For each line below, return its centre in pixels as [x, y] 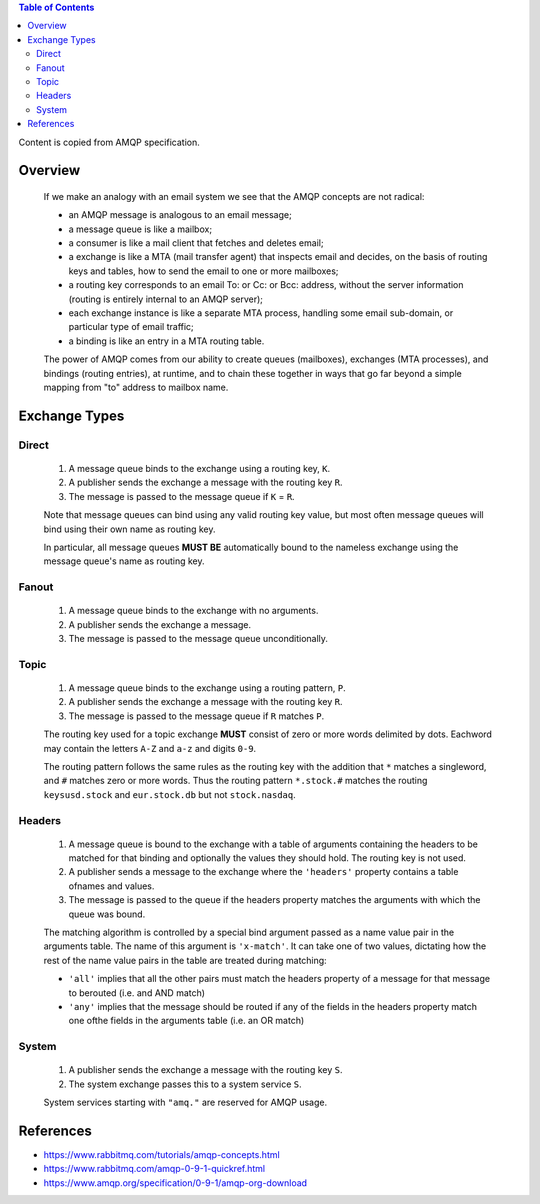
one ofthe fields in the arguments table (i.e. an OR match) [186, 1021]
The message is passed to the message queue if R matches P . [196, 716]
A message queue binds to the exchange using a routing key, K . [199, 468]
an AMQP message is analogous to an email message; [180, 215]
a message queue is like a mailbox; [140, 229]
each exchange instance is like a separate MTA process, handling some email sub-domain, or [261, 313]
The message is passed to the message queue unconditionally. [198, 639]
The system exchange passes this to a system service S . [185, 1084]
